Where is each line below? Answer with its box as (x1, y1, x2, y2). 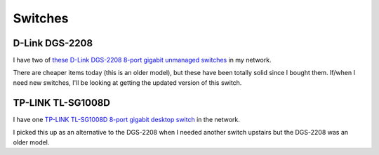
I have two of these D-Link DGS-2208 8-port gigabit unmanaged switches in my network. (13, 56, 272, 65)
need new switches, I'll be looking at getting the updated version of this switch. (13, 78, 242, 87)
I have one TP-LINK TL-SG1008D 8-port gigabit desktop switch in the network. (13, 115, 240, 123)
